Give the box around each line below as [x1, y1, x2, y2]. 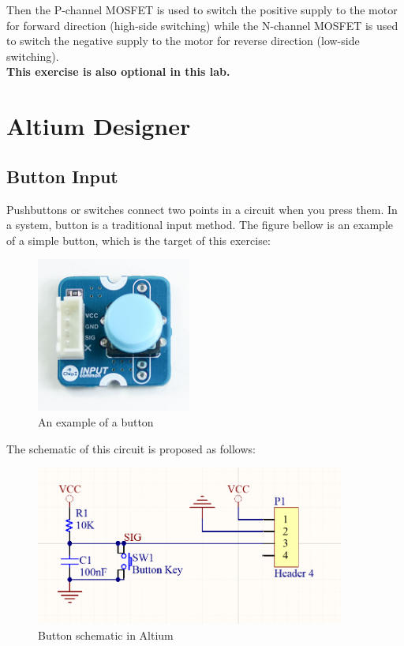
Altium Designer [6, 110, 191, 142]
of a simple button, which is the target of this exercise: [6, 231, 271, 248]
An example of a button [38, 413, 154, 430]
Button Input [6, 163, 118, 188]
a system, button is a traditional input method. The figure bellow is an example [6, 216, 394, 233]
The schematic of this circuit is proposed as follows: [6, 440, 256, 456]
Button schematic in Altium [38, 627, 174, 643]
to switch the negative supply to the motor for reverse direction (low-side [6, 32, 360, 49]
